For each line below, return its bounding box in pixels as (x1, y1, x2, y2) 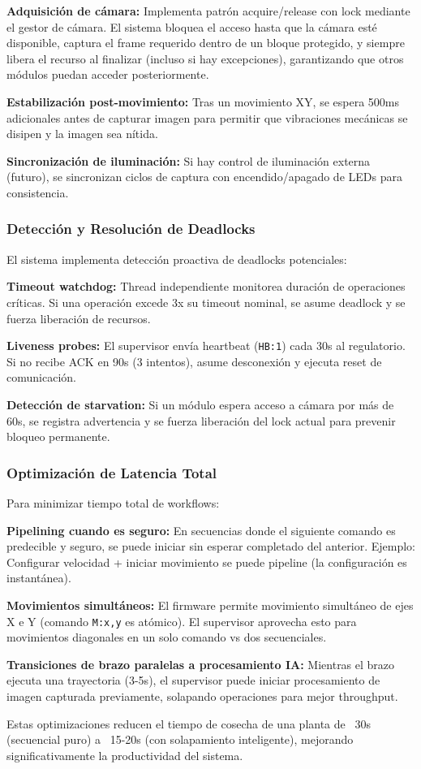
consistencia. (6, 184, 69, 201)
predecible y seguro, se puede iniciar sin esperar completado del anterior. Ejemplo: (6, 538, 415, 555)
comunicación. (6, 369, 76, 386)
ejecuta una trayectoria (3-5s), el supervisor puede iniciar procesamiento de (6, 672, 380, 689)
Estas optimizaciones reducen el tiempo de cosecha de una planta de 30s (6, 715, 371, 732)
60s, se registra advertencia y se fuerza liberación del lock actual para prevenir (6, 412, 396, 429)
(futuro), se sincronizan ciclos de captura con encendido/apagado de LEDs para (6, 168, 402, 185)
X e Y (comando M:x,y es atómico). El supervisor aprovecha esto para (6, 612, 357, 629)
